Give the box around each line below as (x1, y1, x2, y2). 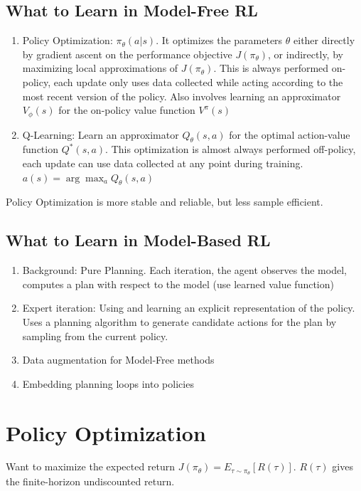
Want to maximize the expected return (6, 459, 176, 474)
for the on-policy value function (58, 102, 195, 117)
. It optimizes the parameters (156, 33, 283, 48)
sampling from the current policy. (22, 328, 168, 343)
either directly (293, 33, 355, 48)
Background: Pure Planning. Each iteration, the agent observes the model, (22, 263, 347, 278)
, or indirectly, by (268, 46, 343, 61)
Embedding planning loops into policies (22, 376, 194, 391)
